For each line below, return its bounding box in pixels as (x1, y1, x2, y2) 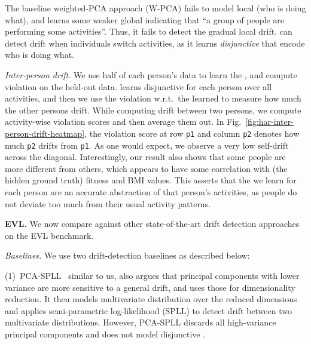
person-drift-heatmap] (5, 127, 85, 139)
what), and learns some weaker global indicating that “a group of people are (5, 13, 284, 26)
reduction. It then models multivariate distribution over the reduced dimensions (5, 293, 297, 305)
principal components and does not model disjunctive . (5, 327, 206, 340)
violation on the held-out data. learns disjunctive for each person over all (5, 80, 272, 93)
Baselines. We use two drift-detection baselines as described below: (5, 249, 250, 262)
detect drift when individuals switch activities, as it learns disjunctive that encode (5, 36, 305, 49)
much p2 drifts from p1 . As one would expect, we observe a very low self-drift (5, 139, 289, 151)
